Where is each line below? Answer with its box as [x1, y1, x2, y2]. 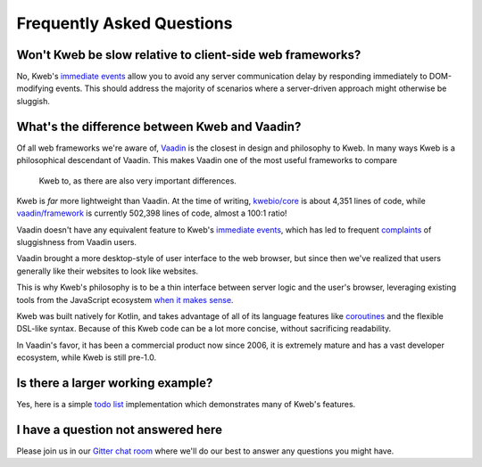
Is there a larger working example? [16, 375, 213, 391]
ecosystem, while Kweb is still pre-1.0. [16, 352, 156, 363]
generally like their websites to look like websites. [16, 266, 199, 276]
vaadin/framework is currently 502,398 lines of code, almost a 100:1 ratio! [16, 208, 287, 218]
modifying [16, 83, 54, 94]
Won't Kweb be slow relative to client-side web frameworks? [16, 47, 361, 62]
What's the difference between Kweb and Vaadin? [16, 119, 302, 134]
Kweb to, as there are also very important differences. [38, 175, 237, 186]
